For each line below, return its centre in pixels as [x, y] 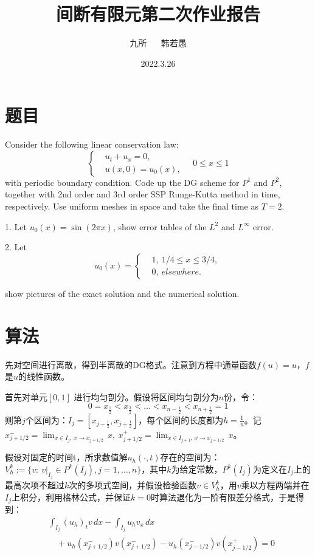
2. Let [16, 247]
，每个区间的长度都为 [181, 419]
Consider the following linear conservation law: [92, 144]
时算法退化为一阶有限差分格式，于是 [223, 497]
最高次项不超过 [35, 485]
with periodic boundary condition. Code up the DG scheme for [122, 182]
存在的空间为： [190, 457]
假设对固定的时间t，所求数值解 [66, 457]
